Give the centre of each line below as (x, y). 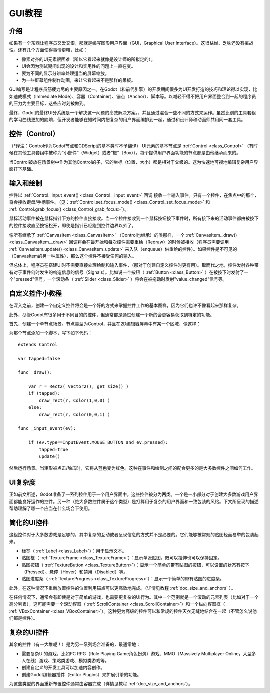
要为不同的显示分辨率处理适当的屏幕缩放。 (65, 73)
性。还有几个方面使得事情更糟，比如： (49, 50)
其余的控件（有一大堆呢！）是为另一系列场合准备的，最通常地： (75, 644)
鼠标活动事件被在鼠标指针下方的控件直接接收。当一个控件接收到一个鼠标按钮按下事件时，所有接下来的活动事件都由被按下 (134, 218)
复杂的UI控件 (29, 633)
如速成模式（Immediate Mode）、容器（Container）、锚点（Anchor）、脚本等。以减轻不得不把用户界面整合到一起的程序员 (133, 96)
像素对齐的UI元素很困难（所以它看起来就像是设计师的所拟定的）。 (89, 59)
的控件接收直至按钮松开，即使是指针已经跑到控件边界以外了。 (73, 225)
